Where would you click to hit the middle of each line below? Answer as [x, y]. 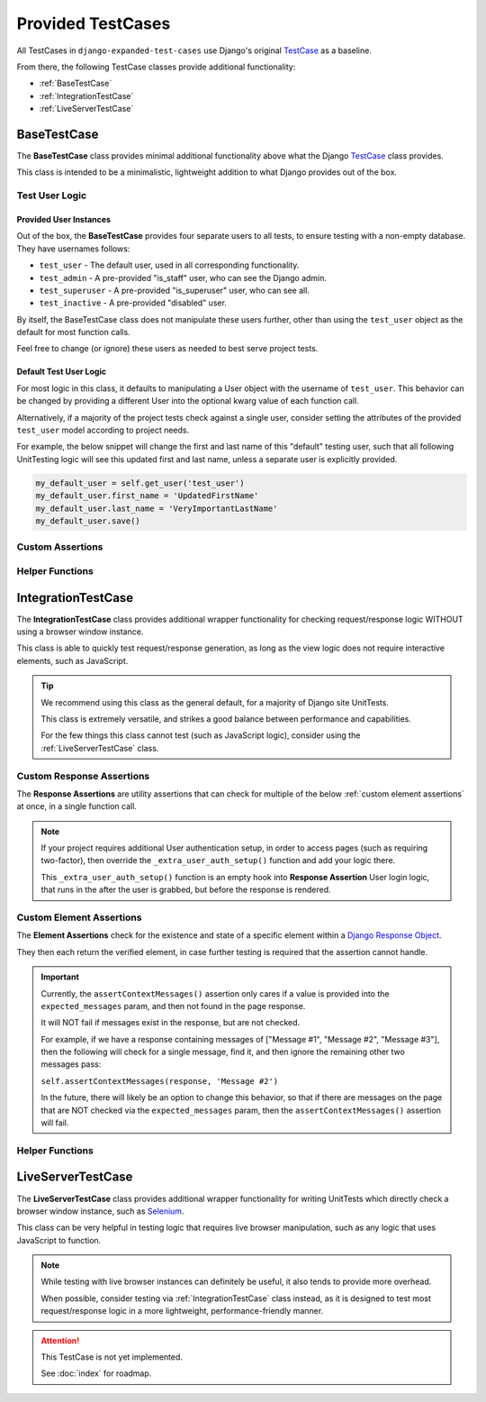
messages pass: [71, 1064]
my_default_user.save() [88, 521]
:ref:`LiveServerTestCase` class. [100, 748]
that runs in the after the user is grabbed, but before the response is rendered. [186, 890]
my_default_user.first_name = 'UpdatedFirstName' [147, 496]
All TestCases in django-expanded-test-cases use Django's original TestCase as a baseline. [194, 50]
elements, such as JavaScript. [72, 660]
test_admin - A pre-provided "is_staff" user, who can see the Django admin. [183, 278]
